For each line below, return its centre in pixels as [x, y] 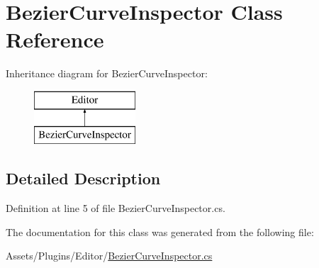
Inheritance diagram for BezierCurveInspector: [107, 73]
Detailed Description [83, 178]
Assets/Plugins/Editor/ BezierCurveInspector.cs [109, 256]
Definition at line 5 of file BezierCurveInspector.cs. [116, 208]
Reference [55, 39]
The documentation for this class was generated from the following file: [160, 231]
